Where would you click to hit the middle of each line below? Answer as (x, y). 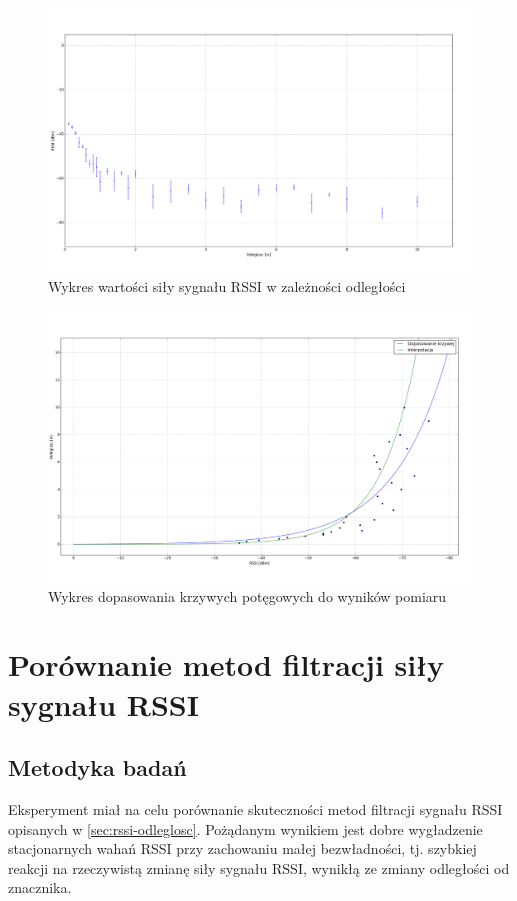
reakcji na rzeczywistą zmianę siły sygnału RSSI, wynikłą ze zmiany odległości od (259, 867)
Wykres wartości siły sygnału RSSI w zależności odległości (227, 286)
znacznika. (40, 887)
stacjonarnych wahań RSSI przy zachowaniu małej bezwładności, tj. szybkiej (242, 848)
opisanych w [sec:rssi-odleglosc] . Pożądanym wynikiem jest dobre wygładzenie (245, 828)
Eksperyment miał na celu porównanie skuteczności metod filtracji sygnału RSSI (255, 808)
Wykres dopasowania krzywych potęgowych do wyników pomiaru (247, 595)
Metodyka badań (97, 767)
